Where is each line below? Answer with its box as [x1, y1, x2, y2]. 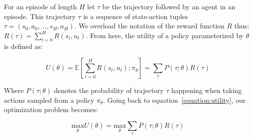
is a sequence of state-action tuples [83, 11, 188, 21]
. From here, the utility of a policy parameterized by [86, 30, 244, 40]
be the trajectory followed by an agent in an [102, 1, 236, 11]
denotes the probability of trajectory [54, 85, 164, 95]
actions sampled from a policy [4, 94, 95, 105]
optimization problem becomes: [4, 104, 98, 115]
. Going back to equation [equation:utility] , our [103, 94, 246, 105]
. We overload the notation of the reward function [74, 21, 225, 31]
